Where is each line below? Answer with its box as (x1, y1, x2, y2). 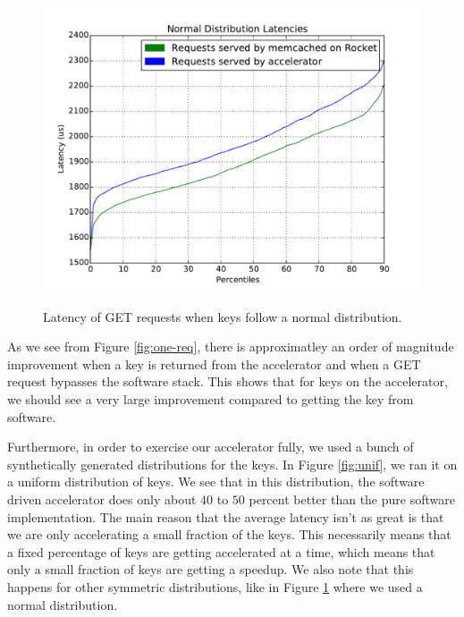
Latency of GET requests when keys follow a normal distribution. (43, 307, 402, 325)
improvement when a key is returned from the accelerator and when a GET (7, 354, 421, 373)
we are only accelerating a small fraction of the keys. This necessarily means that (7, 525, 451, 544)
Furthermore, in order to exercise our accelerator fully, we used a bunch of (7, 437, 414, 456)
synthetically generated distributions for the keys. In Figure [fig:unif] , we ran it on (7, 454, 458, 473)
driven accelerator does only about (7, 489, 197, 508)
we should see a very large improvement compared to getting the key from (7, 389, 414, 408)
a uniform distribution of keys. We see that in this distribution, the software (7, 472, 425, 491)
